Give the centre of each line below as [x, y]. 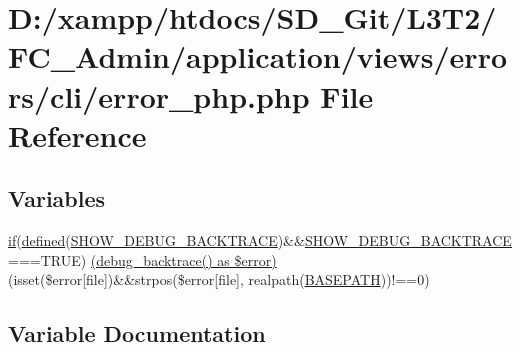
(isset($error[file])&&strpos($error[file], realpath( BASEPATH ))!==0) [219, 279]
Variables [57, 198]
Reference [77, 134]
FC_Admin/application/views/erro [258, 56]
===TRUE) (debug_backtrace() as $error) [142, 259]
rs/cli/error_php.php [159, 95]
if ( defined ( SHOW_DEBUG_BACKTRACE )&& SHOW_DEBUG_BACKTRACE [260, 240]
